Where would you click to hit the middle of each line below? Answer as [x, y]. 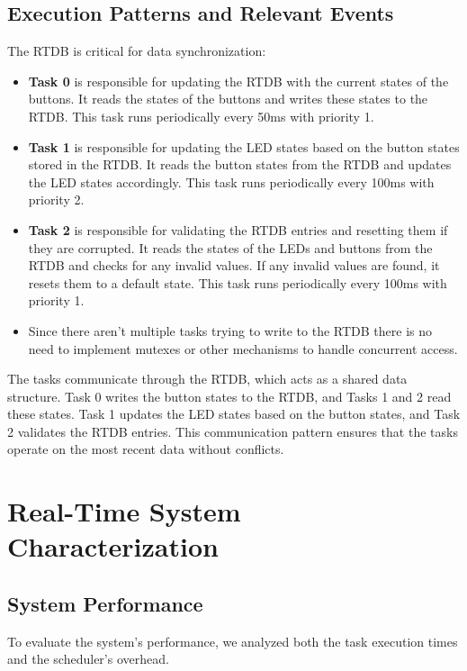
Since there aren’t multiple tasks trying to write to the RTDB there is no [230, 330]
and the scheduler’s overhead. [88, 659]
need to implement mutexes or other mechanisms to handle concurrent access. [243, 348]
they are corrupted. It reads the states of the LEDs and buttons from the [230, 247]
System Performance [105, 604]
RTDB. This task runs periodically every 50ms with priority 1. [201, 116]
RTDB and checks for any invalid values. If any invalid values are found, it [234, 265]
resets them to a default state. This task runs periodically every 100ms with [238, 282]
